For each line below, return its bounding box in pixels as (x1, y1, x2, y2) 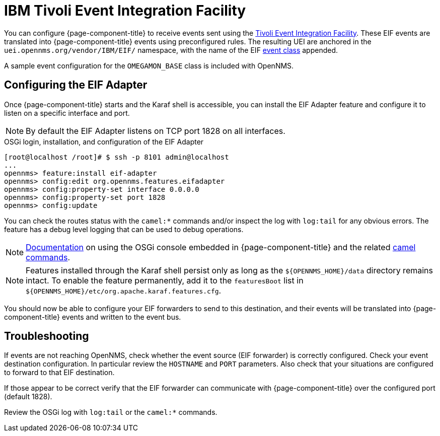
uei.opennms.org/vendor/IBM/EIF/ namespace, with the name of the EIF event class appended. (4, 45, 338, 54)
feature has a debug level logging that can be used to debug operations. (4, 225, 244, 234)
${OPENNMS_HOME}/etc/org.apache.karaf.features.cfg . (26, 285, 222, 296)
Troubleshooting (4, 330, 89, 343)
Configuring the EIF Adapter (4, 79, 148, 92)
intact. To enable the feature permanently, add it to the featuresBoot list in (26, 275, 304, 285)
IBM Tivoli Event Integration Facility (4, 2, 246, 19)
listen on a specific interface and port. (4, 108, 130, 117)
